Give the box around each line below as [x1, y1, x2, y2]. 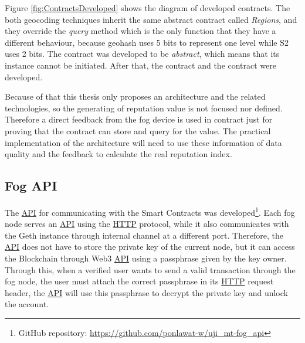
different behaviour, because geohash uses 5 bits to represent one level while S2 [5, 36, 289, 48]
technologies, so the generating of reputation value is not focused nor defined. [5, 101, 283, 114]
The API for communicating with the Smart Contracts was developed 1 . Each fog [5, 204, 295, 218]
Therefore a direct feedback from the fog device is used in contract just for [5, 113, 273, 125]
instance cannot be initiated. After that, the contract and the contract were [5, 59, 277, 71]
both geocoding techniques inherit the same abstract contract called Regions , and [5, 13, 297, 25]
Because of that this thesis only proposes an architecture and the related [5, 90, 266, 103]
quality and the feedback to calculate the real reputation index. [5, 148, 232, 160]
